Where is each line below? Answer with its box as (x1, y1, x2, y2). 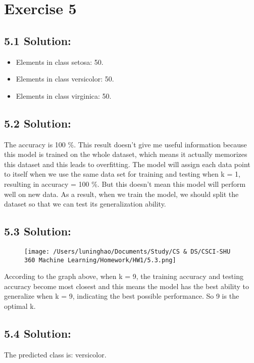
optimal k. (4, 301, 36, 311)
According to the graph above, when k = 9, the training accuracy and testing (4, 271, 243, 281)
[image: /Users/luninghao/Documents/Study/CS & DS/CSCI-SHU (24, 248, 231, 255)
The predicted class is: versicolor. (4, 349, 107, 359)
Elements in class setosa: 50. (16, 56, 104, 67)
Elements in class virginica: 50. (16, 90, 112, 101)
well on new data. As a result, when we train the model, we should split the (4, 188, 239, 199)
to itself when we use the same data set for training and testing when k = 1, (4, 169, 240, 179)
